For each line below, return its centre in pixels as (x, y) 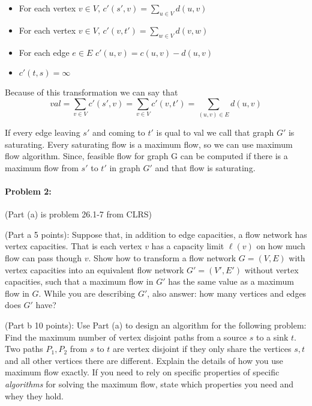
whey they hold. (34, 395)
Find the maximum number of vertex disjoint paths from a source (126, 337)
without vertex (271, 269)
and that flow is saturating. (205, 167)
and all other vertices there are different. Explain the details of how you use (144, 360)
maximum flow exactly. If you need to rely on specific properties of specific (142, 372)
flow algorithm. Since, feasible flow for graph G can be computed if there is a (146, 156)
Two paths (24, 349)
